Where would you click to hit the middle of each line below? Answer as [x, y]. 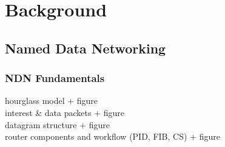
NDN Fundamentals [55, 78]
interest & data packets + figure [65, 112]
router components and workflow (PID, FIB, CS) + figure [112, 136]
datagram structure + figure [57, 124]
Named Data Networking [86, 48]
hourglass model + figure [52, 101]
